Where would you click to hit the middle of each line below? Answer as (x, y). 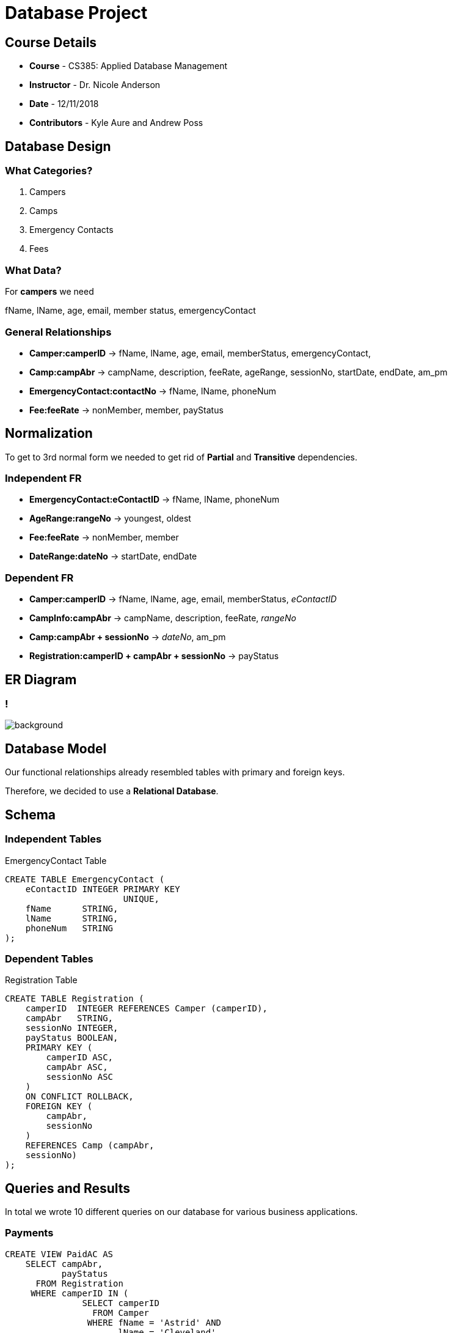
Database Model (56, 748)
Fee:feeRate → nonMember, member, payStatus (126, 410)
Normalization (49, 434)
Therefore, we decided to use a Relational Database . (112, 791)
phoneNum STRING (69, 928)
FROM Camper (121, 1313)
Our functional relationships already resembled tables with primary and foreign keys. (175, 772)
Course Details (51, 42)
